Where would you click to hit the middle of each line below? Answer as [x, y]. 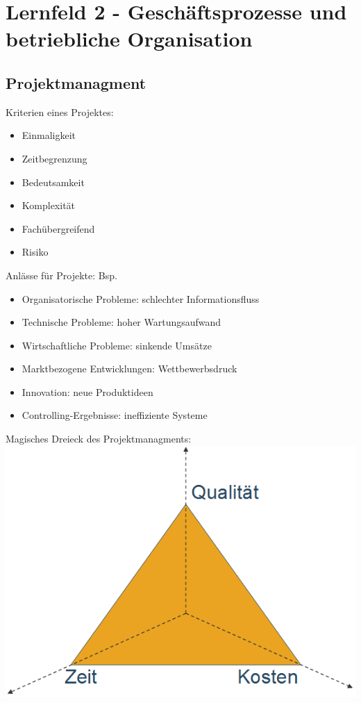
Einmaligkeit [49, 135]
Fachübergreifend [58, 228]
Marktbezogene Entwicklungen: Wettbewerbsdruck [129, 369]
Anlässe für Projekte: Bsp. [61, 275]
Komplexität [49, 205]
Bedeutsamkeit [53, 182]
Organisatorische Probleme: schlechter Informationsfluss [141, 298]
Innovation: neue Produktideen [87, 391]
